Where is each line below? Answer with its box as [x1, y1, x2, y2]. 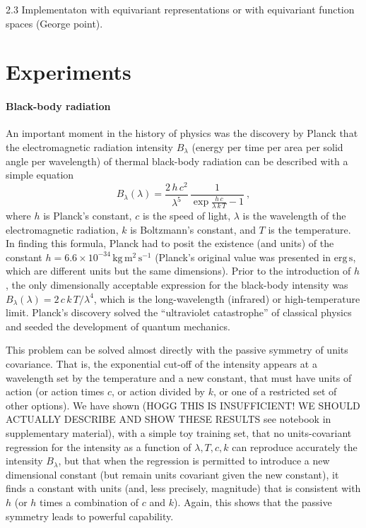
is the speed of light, [142, 208, 231, 223]
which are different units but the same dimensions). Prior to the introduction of [6, 263, 351, 278]
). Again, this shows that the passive [174, 494, 332, 509]
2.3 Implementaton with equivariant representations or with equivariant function [6, 2, 355, 16]
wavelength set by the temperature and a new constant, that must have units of [6, 370, 352, 385]
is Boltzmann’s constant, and [130, 222, 256, 236]
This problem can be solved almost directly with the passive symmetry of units [6, 342, 348, 357]
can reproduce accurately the [232, 439, 358, 454]
